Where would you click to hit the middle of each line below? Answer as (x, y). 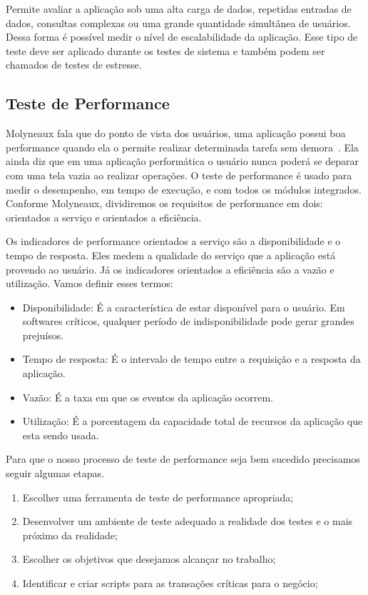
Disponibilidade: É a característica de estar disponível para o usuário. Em (184, 307)
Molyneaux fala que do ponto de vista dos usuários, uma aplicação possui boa (176, 133)
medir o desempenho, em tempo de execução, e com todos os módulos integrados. (184, 189)
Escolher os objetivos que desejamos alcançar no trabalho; (149, 559)
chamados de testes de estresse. (74, 65)
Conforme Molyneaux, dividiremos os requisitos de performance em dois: (164, 203)
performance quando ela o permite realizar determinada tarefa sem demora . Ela (182, 147)
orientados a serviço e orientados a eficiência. (104, 217)
